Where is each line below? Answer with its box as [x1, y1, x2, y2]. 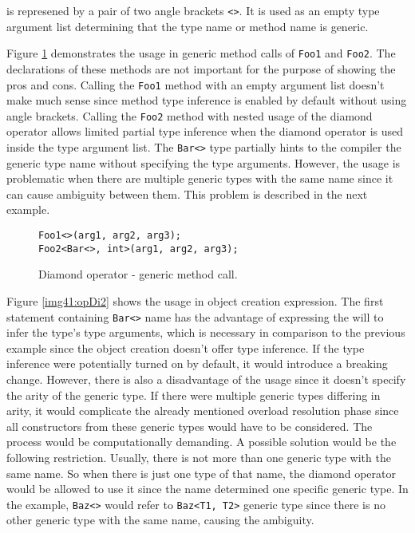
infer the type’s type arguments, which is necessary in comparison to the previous [6, 324, 405, 341]
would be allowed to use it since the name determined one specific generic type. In [6, 480, 409, 497]
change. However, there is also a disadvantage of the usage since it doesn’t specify [6, 370, 406, 387]
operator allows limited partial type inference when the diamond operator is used [6, 123, 404, 140]
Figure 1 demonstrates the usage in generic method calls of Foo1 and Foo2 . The [6, 45, 396, 61]
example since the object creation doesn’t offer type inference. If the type [6, 339, 365, 356]
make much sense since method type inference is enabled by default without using [6, 92, 407, 109]
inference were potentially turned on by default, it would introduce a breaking [6, 355, 388, 372]
